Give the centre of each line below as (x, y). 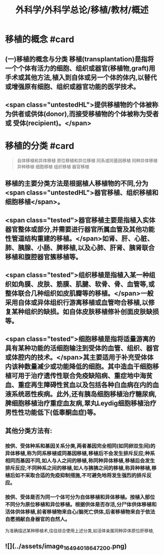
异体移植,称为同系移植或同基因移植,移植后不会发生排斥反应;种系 (80, 453)
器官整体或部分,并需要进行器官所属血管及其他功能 (80, 229)
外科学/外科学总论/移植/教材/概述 (82, 10)
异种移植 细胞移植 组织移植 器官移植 (53, 167)
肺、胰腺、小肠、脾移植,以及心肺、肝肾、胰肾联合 (80, 248)
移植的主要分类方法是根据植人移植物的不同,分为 (77, 183)
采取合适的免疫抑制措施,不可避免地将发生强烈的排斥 (86, 475)
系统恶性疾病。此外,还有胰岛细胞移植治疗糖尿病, (84, 394)
